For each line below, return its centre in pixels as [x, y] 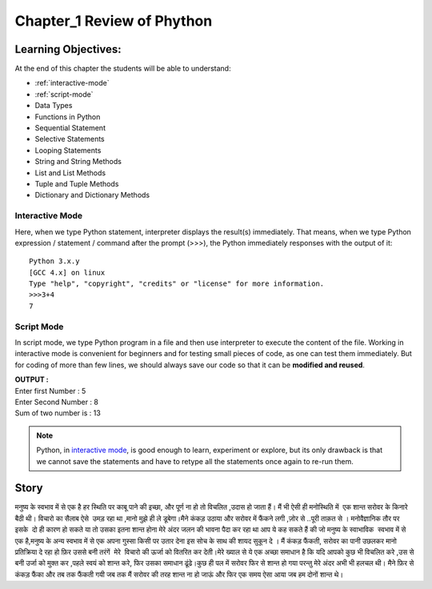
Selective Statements [70, 139]
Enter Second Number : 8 [57, 402]
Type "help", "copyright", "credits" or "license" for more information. [177, 284]
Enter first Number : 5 [50, 391]
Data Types [54, 106]
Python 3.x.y [54, 261]
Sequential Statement [70, 128]
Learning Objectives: [68, 49]
